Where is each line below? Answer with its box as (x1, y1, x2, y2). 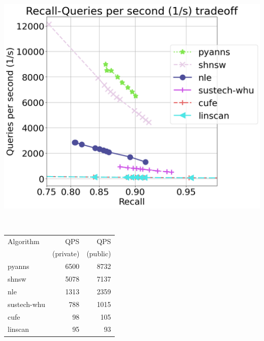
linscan (8, 324, 29, 334)
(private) (52, 248, 80, 259)
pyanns (8, 261, 29, 271)
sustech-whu (8, 298, 46, 309)
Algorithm (8, 235, 40, 246)
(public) (86, 248, 111, 259)
